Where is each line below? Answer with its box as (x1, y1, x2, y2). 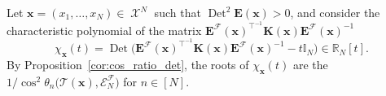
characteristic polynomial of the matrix (7, 21, 202, 38)
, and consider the (290, 4, 380, 20)
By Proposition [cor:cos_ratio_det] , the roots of (7, 56, 249, 73)
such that (154, 4, 201, 20)
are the (292, 56, 328, 73)
